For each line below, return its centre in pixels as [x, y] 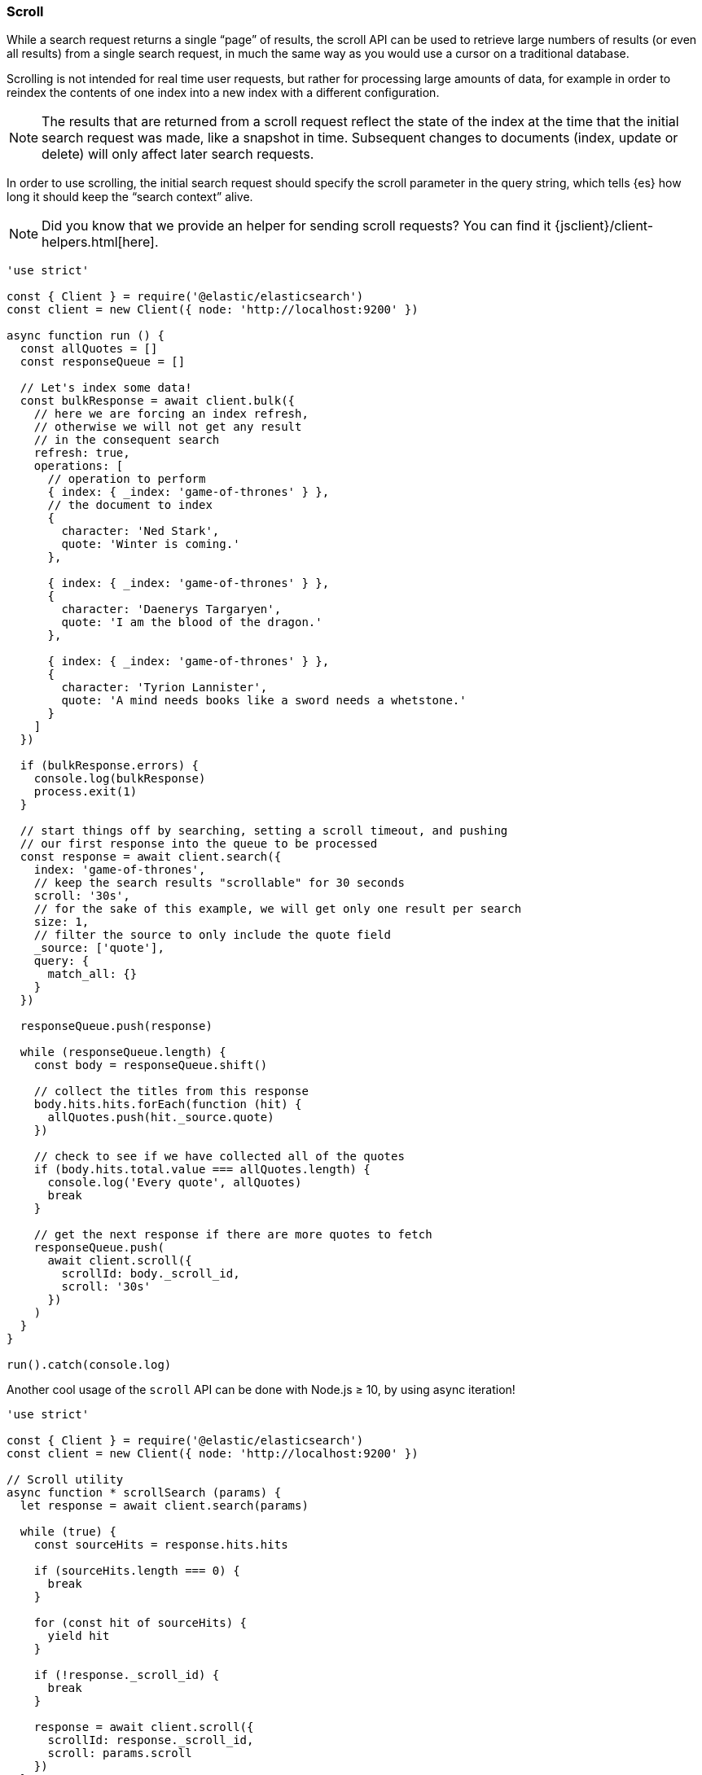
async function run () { [86, 336]
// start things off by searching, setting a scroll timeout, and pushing [264, 831]
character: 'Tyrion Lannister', [165, 688]
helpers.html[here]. [100, 242]
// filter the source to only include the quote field [213, 935]
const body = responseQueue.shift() [151, 1065]
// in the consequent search [127, 440]
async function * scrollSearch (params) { [144, 1493]
